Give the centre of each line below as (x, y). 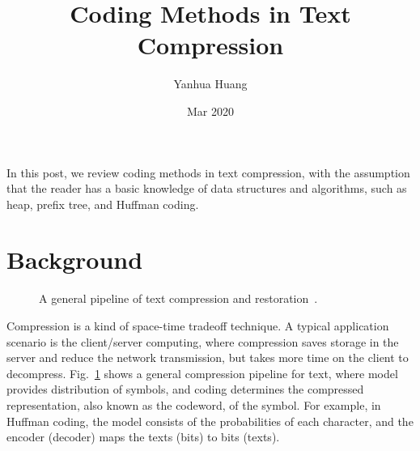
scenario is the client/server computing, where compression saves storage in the (203, 341)
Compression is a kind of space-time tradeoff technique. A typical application (198, 325)
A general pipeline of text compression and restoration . (178, 298)
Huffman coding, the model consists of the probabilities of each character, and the (210, 421)
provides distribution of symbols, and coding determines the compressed (185, 389)
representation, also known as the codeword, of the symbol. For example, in (194, 404)
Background (75, 260)
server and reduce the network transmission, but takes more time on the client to (208, 357)
